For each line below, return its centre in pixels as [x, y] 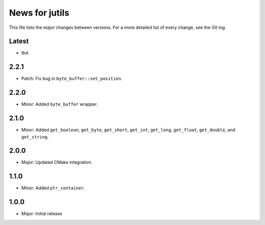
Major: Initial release [42, 214]
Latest [19, 41]
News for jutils [39, 13]
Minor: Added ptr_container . [53, 188]
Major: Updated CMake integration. [57, 162]
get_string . [35, 136]
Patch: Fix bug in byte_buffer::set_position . [72, 79]
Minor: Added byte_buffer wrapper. [60, 104]
